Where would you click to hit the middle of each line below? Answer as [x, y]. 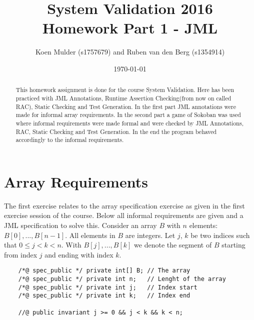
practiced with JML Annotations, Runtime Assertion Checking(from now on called [123, 98]
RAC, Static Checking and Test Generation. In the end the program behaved [116, 131]
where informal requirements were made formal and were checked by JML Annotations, [129, 123]
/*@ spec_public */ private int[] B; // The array [104, 271]
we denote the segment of [173, 245]
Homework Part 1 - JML [130, 28]
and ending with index [79, 254]
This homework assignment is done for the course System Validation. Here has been [125, 90]
